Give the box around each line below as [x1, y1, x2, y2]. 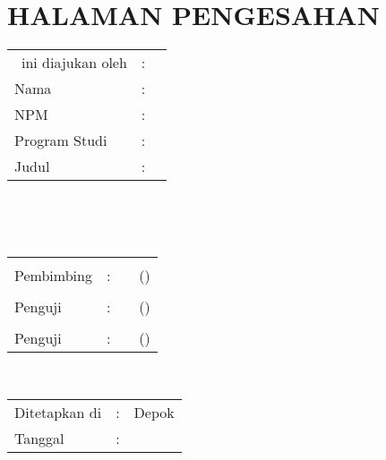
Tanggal [14, 427, 64, 448]
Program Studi [14, 130, 107, 151]
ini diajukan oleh [21, 52, 127, 73]
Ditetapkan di [14, 401, 102, 422]
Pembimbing [14, 265, 92, 286]
